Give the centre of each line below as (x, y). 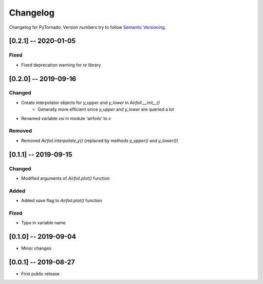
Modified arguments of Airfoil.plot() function (66, 178)
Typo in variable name (43, 223)
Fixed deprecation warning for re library (61, 65)
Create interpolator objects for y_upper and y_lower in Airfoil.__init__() (91, 103)
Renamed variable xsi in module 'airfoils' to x (66, 118)
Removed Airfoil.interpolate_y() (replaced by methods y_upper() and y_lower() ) (100, 141)
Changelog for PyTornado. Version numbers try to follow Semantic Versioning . (87, 27)
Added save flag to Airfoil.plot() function (62, 201)
